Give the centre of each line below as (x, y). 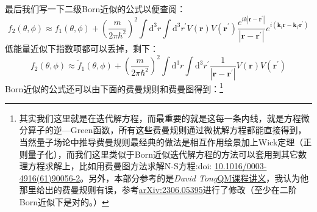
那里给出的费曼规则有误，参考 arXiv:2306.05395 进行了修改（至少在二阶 (158, 190)
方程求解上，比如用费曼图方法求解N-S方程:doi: (120, 166)
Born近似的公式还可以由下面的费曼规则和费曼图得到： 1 (114, 87)
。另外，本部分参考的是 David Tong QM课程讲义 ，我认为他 (194, 177)
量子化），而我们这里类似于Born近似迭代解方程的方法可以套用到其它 (163, 154)
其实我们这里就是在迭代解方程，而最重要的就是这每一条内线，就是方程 (160, 118)
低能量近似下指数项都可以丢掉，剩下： (82, 48)
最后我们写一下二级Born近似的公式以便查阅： (95, 9)
